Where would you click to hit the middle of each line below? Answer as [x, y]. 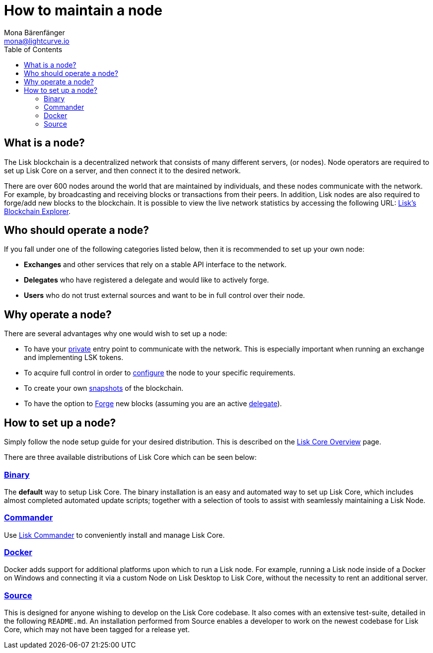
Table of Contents [33, 49]
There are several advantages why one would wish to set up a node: [116, 334]
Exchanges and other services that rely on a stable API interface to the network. [155, 265]
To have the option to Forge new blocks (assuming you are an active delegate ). [153, 404]
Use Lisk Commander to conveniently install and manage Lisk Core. [114, 535]
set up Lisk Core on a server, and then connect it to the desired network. [122, 170]
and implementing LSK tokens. [74, 358]
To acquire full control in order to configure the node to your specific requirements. [160, 373]
